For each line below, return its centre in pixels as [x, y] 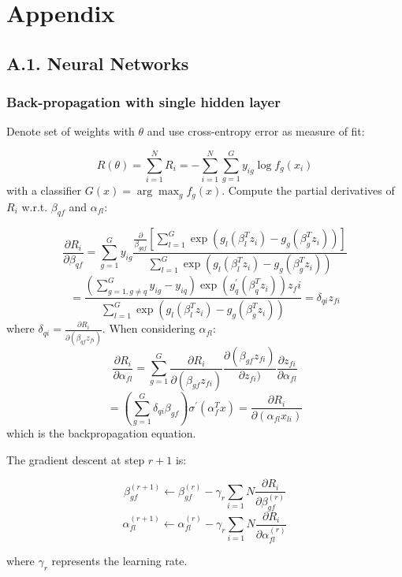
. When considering [149, 328]
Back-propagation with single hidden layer [143, 102]
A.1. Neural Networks [98, 63]
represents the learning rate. [119, 560]
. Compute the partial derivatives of [308, 190]
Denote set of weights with [71, 131]
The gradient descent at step [76, 459]
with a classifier [44, 190]
